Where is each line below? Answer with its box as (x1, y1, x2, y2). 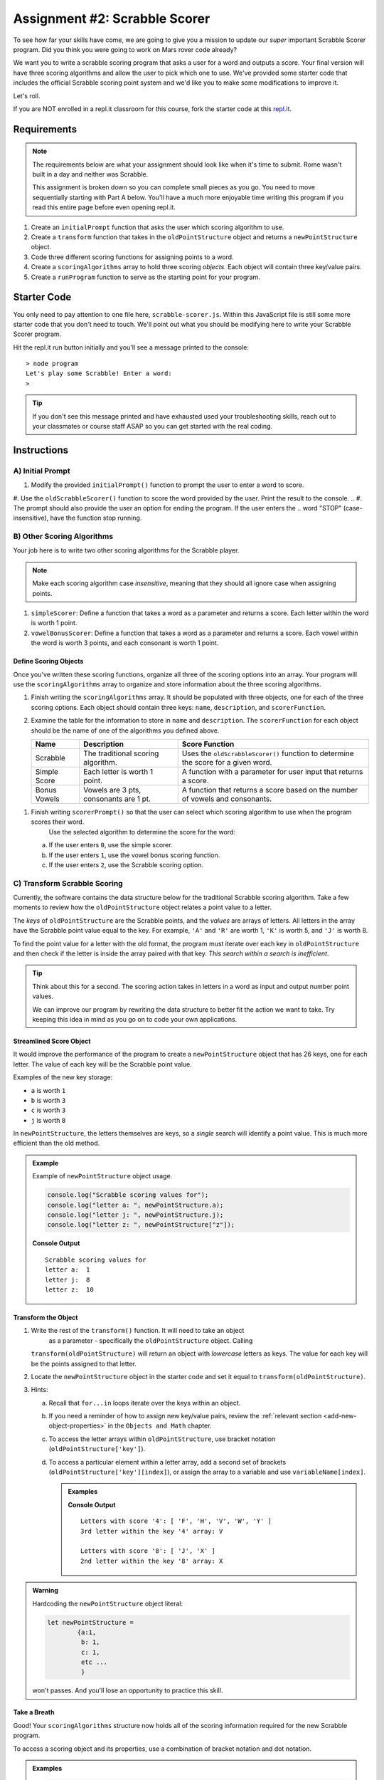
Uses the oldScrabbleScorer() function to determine (181, 748, 355, 758)
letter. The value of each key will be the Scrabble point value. (13, 1059, 192, 1068)
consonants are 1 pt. (82, 794, 151, 804)
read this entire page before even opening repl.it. (32, 203, 176, 211)
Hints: (31, 1386, 48, 1394)
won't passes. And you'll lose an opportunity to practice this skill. (32, 1686, 223, 1695)
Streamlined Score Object (13, 1037, 91, 1045)
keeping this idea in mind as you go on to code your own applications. (32, 1015, 238, 1023)
